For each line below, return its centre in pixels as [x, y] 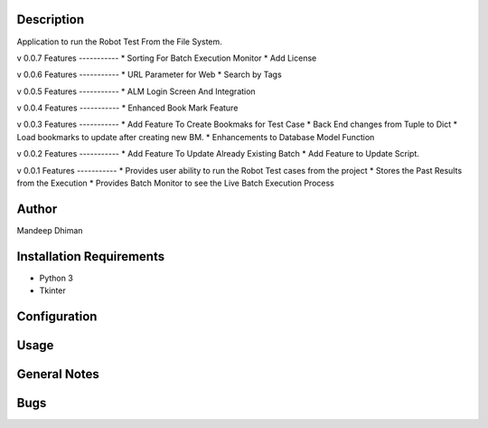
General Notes [58, 374]
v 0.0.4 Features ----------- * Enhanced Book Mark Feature [127, 108]
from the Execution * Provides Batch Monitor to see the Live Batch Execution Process [175, 183]
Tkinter [53, 290]
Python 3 [56, 278]
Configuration [57, 317]
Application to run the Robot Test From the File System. [120, 42]
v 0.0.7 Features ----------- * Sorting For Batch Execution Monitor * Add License [167, 58]
